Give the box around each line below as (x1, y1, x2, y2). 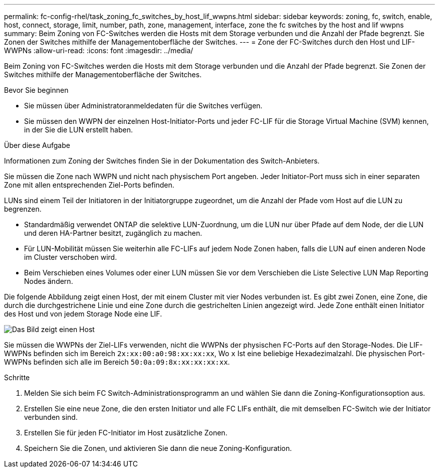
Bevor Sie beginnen (4, 86, 69, 94)
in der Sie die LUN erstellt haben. (24, 125, 133, 134)
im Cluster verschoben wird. (24, 253, 117, 261)
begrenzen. (4, 205, 42, 213)
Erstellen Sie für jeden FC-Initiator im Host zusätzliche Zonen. (24, 428, 228, 437)
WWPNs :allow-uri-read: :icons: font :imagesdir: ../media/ (4, 46, 193, 55)
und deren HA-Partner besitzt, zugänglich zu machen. (24, 229, 202, 237)
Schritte (4, 373, 30, 382)
